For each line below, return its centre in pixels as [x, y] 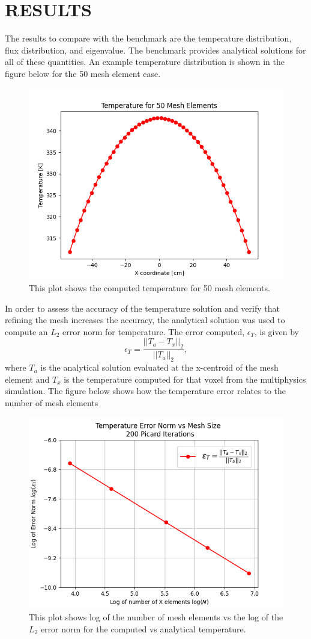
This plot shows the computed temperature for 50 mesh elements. [149, 288]
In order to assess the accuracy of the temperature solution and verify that [142, 308]
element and [27, 379]
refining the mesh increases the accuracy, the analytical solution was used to [145, 320]
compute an [26, 331]
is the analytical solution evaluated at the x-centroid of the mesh [159, 367]
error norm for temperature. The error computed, [154, 331]
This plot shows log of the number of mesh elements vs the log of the [156, 617]
